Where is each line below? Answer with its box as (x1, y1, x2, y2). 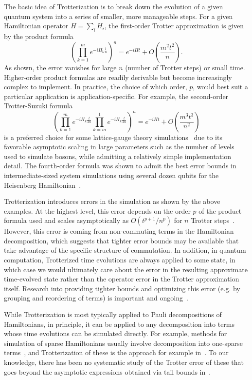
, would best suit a (193, 81, 248, 92)
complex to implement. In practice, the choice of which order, (4, 81, 187, 92)
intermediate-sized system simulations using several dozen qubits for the (4, 170, 219, 180)
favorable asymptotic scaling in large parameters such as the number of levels (4, 141, 234, 152)
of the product (198, 205, 242, 216)
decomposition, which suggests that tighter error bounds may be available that (4, 235, 239, 245)
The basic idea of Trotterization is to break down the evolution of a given (4, 1, 223, 11)
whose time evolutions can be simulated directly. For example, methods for (4, 328, 227, 339)
